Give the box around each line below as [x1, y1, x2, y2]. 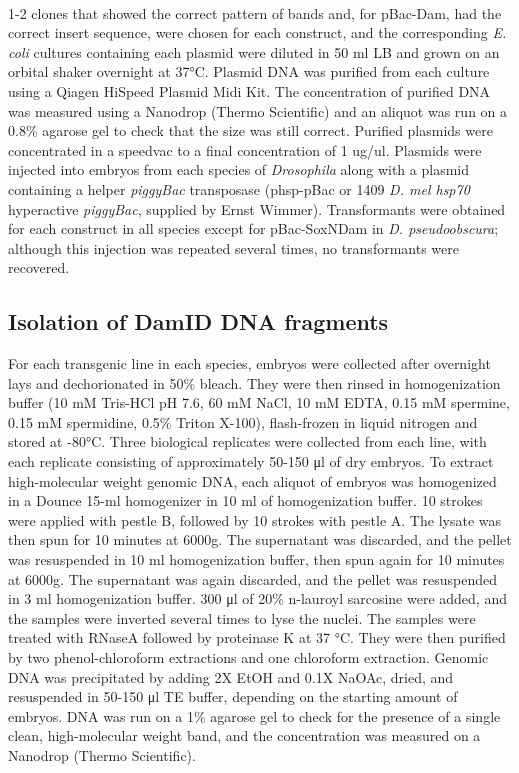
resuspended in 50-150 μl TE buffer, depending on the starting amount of [8, 686, 458, 707]
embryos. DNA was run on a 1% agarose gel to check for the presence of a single [8, 705, 501, 726]
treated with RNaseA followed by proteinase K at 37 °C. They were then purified [8, 627, 506, 648]
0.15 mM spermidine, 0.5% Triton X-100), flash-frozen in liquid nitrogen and [8, 411, 478, 432]
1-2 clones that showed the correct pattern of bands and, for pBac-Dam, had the [8, 2, 502, 23]
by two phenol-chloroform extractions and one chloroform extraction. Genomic [8, 647, 489, 668]
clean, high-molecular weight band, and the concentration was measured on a [8, 725, 481, 746]
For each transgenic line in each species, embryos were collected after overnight [8, 353, 491, 374]
